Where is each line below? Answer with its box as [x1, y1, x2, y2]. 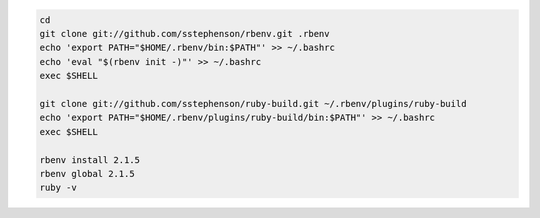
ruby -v [39, 182, 77, 194]
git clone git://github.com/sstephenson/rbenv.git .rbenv [39, 28, 330, 39]
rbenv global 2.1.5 [39, 168, 135, 179]
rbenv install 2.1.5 [39, 154, 140, 165]
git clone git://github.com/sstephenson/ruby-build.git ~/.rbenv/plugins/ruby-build [39, 98, 467, 109]
